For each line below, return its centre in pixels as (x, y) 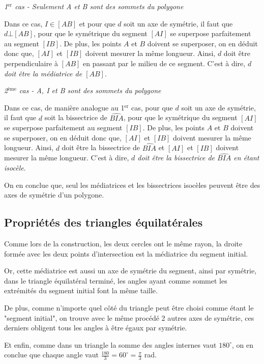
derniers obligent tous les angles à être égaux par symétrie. (96, 328)
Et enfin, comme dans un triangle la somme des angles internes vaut (110, 344)
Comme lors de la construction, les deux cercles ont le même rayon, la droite (123, 243)
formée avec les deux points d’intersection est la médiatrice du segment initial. (126, 253)
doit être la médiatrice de (43, 73)
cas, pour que (152, 107)
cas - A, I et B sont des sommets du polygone (90, 90)
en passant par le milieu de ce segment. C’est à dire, (164, 63)
